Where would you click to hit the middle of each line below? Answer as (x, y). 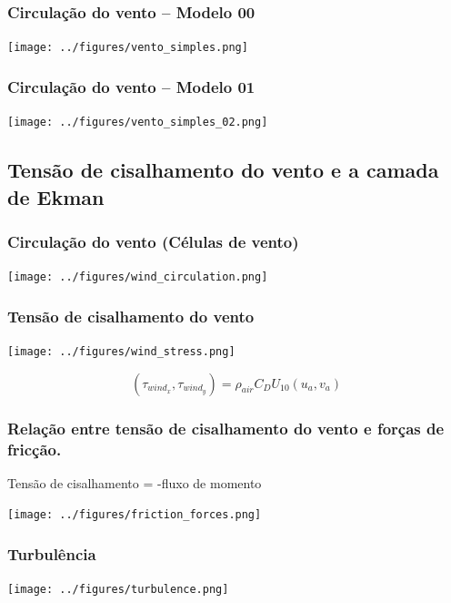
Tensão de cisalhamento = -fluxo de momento (135, 482)
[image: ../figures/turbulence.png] (118, 590)
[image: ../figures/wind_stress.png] (121, 352)
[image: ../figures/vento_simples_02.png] (138, 123)
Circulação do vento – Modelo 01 (131, 86)
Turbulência (52, 553)
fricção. (35, 449)
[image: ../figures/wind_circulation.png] (138, 277)
